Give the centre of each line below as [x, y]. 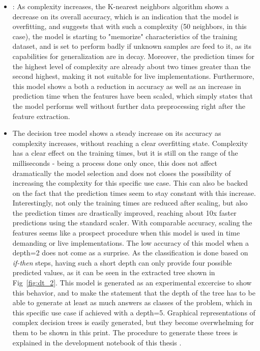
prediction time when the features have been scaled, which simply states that [133, 96]
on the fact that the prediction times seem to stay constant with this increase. [134, 193]
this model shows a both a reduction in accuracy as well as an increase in [127, 86]
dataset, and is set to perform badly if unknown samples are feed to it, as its [132, 46]
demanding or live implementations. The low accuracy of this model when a [131, 242]
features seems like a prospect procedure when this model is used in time [126, 233]
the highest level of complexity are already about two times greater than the [132, 66]
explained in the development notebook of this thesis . [97, 342]
